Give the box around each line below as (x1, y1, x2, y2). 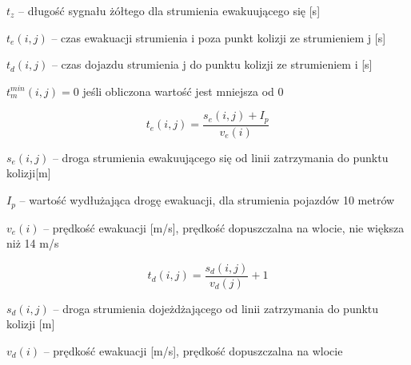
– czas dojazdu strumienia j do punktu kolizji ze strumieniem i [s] (51, 56, 373, 73)
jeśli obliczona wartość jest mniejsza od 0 (82, 82, 284, 99)
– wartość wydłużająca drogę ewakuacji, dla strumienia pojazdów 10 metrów (19, 192, 395, 208)
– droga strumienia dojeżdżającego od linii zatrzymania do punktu (53, 300, 379, 316)
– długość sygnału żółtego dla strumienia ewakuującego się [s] (18, 2, 321, 18)
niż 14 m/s (6, 235, 59, 252)
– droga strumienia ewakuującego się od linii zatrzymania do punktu (52, 149, 389, 165)
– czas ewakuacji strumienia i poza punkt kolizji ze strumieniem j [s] (51, 29, 386, 46)
